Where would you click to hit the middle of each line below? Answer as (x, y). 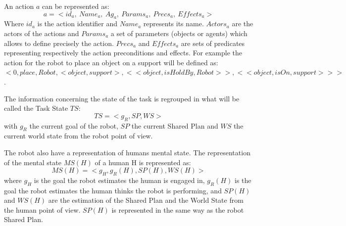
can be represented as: (76, 6)
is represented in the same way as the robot (178, 209)
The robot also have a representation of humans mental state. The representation (127, 152)
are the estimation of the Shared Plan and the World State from (146, 200)
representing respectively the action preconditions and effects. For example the (123, 53)
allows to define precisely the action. (59, 43)
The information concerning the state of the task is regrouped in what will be (122, 98)
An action (19, 6)
